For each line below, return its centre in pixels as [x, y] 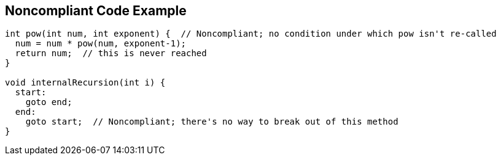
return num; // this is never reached [111, 53]
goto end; [49, 102]
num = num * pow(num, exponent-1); [101, 44]
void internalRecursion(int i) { [85, 83]
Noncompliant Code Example [96, 11]
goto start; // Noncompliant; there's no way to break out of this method [212, 122]
